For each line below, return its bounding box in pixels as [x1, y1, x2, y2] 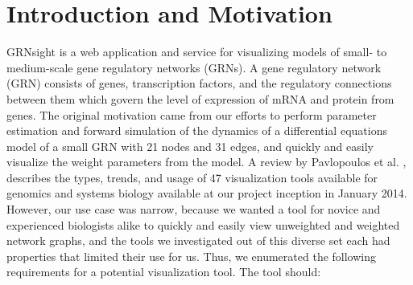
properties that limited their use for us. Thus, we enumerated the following [6, 247, 377, 264]
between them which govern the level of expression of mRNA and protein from [6, 90, 394, 107]
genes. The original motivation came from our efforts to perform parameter [6, 106, 377, 123]
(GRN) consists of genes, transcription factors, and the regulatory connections [6, 75, 392, 92]
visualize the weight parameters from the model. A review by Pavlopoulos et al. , [6, 153, 407, 170]
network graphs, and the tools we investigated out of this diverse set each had [6, 232, 390, 249]
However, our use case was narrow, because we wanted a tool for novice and [6, 201, 381, 218]
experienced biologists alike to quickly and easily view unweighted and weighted [6, 216, 400, 233]
